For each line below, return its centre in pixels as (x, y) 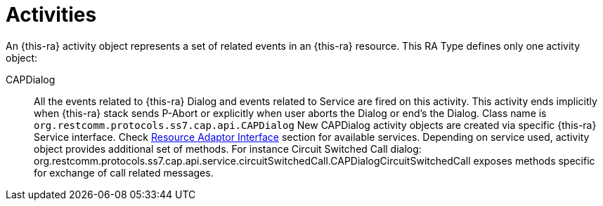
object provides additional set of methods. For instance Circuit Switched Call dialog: (228, 149)
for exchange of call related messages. (124, 172)
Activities (51, 15)
